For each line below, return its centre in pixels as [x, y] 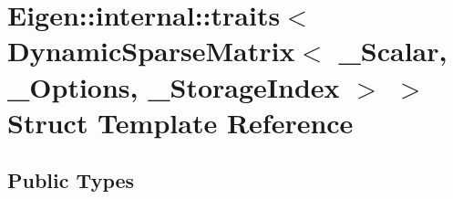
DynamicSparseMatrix [151, 51]
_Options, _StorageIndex [174, 86]
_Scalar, [393, 51]
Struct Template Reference [180, 122]
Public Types [71, 180]
